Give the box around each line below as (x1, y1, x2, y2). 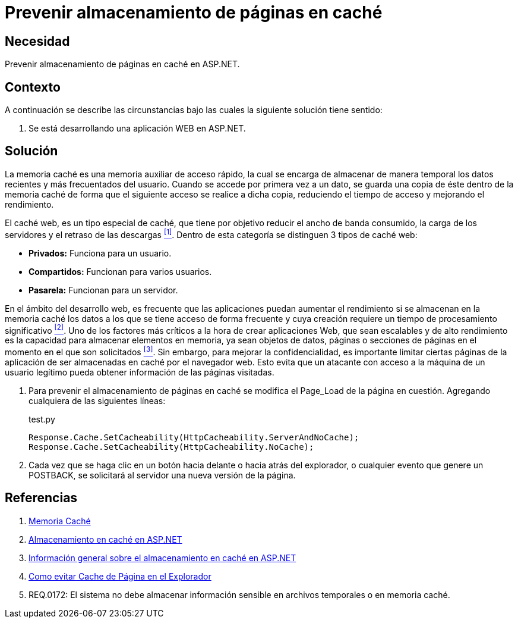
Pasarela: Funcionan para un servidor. (29, 284, 178, 295)
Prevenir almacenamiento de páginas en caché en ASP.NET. (5, 59, 240, 70)
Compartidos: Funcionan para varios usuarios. (29, 266, 212, 277)
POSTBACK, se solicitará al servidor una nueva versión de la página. (29, 469, 296, 480)
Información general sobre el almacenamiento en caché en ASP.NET (29, 552, 296, 563)
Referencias (5, 490, 78, 506)
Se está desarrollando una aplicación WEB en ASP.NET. (29, 123, 246, 134)
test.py (29, 414, 55, 424)
